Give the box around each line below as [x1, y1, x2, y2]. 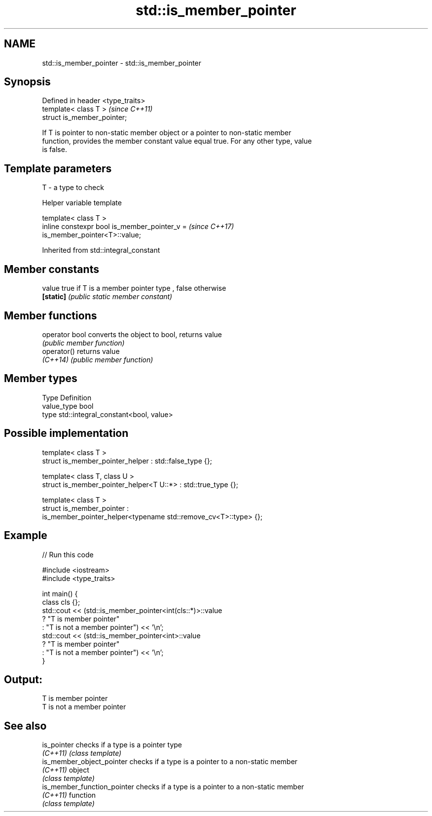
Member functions [4, 309, 97, 322]
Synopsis [4, 76, 51, 88]
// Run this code [42, 550, 94, 559]
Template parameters [4, 162, 112, 175]
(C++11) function [42, 791, 96, 800]
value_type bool [42, 401, 94, 410]
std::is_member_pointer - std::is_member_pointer [42, 58, 202, 67]
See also [4, 719, 47, 732]
